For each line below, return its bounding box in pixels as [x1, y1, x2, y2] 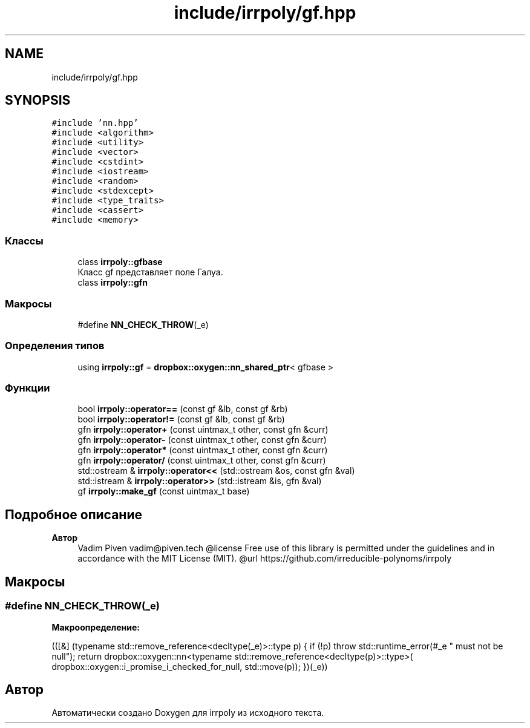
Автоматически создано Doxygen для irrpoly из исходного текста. [51, 707, 324, 718]
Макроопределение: [51, 621, 140, 632]
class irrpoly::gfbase [77, 257, 163, 267]
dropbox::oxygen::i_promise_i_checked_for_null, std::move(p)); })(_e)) [51, 661, 328, 672]
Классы [5, 234, 44, 247]
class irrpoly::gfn [77, 277, 148, 288]
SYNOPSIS [5, 93, 71, 108]
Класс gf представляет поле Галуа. [77, 267, 223, 278]
